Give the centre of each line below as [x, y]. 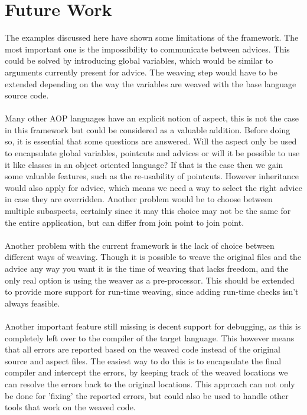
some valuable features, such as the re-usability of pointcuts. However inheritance [152, 176]
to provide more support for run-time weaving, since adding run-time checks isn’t [152, 292]
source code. [27, 95]
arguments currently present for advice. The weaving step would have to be [141, 72]
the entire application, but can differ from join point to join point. [125, 222]
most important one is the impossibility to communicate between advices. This [147, 49]
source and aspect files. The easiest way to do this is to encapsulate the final [143, 360]
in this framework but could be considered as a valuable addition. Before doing [148, 129]
